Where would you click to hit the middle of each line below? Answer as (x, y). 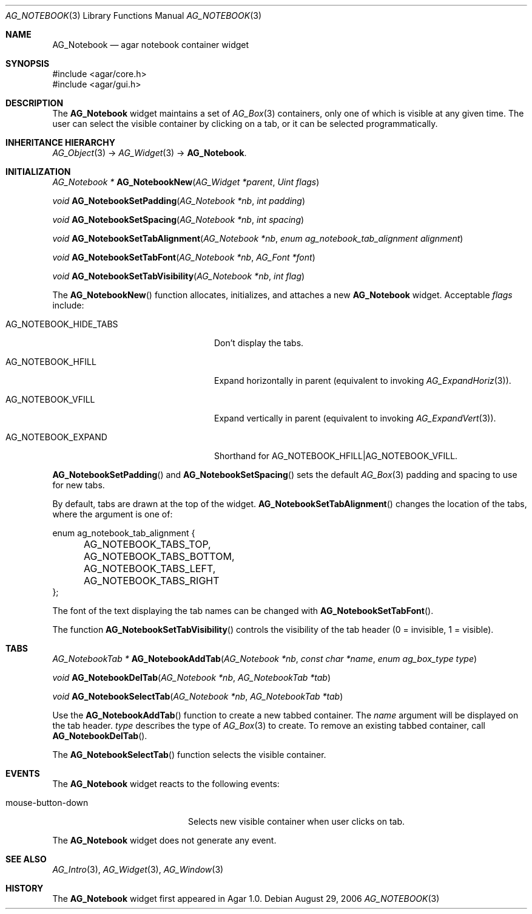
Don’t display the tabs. (259, 343)
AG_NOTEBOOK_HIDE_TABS (62, 324)
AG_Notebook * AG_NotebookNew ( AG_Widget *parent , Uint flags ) (186, 182)
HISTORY (25, 888)
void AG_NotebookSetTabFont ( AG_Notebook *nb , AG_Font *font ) (184, 257)
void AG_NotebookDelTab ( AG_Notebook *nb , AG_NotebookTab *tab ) (192, 677)
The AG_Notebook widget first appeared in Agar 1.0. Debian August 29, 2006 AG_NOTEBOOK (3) (246, 899)
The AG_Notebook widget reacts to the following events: (166, 784)
